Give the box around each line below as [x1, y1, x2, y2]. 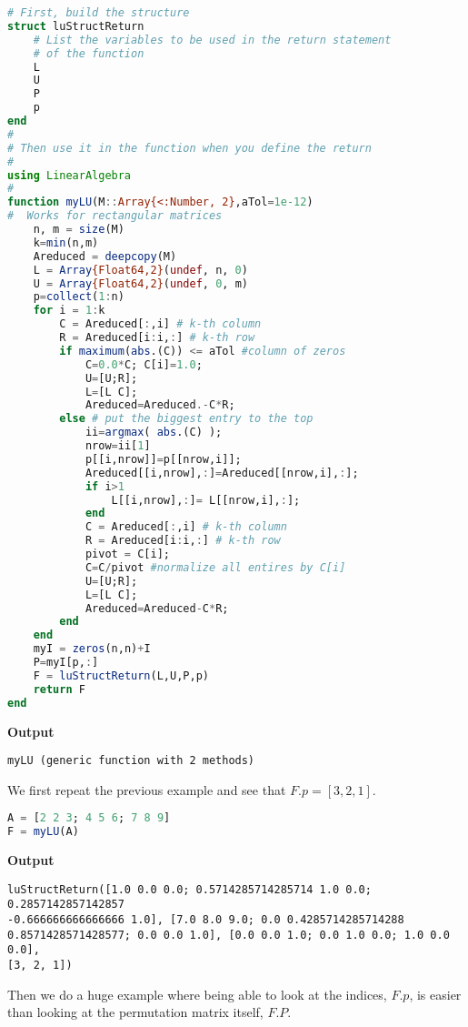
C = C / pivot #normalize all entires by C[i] [85, 560, 346, 574]
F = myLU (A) [7, 825, 79, 839]
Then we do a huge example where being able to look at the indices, [7, 984, 387, 1003]
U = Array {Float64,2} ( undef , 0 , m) [33, 277, 248, 290]
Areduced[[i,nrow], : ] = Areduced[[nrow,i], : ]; [85, 466, 359, 479]
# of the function [33, 46, 144, 60]
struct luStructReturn [7, 19, 144, 33]
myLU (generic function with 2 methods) [7, 754, 255, 768]
